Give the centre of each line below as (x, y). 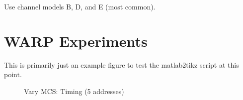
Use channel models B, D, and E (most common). (80, 6)
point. (13, 74)
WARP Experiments (76, 41)
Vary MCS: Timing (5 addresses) (74, 91)
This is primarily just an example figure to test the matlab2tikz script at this (121, 64)
